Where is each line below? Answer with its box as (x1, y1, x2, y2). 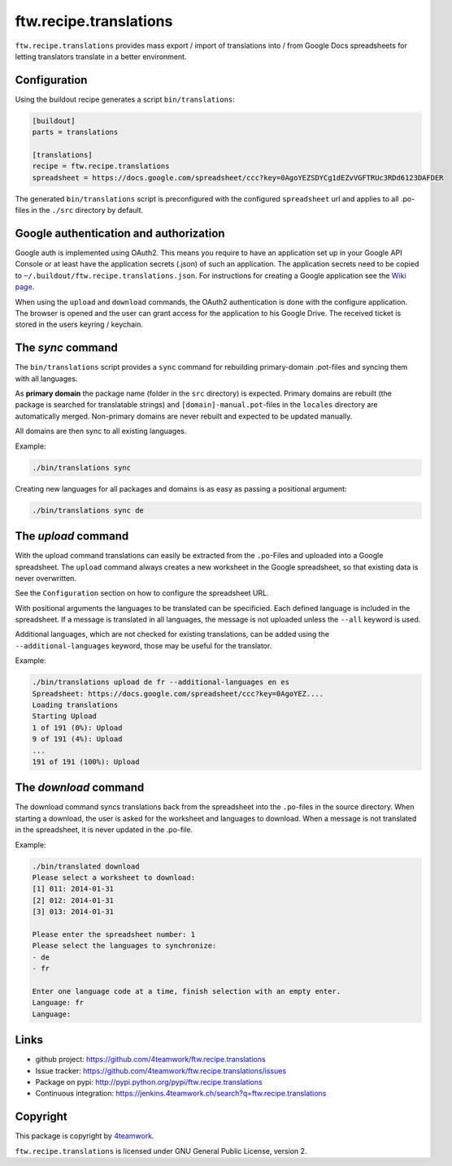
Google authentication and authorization (15, 226, 225, 240)
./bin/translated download (32, 861, 140, 871)
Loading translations (32, 700, 119, 709)
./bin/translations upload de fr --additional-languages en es (32, 678, 290, 687)
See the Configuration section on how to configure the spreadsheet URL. (15, 588, 269, 598)
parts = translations (32, 128, 119, 137)
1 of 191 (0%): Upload (32, 723, 123, 732)
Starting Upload (32, 712, 98, 721)
